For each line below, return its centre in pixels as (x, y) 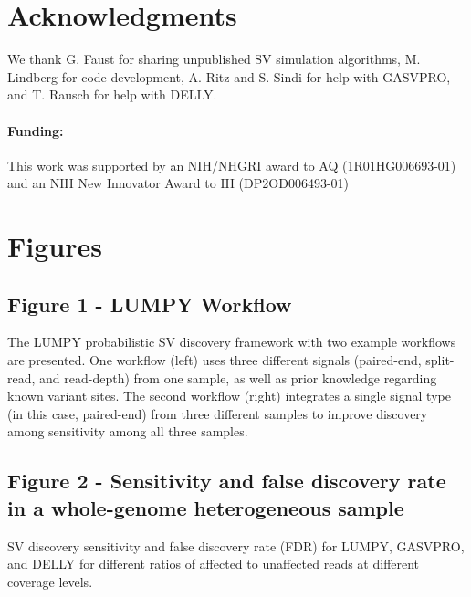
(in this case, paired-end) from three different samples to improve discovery (218, 413)
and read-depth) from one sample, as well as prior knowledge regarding (238, 377)
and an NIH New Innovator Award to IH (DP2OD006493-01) (178, 183)
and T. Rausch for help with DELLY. (112, 94)
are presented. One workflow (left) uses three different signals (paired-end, (215, 360)
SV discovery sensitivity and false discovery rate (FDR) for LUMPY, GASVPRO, (236, 545)
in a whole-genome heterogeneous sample (206, 507)
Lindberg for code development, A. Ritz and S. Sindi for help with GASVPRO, (229, 76)
